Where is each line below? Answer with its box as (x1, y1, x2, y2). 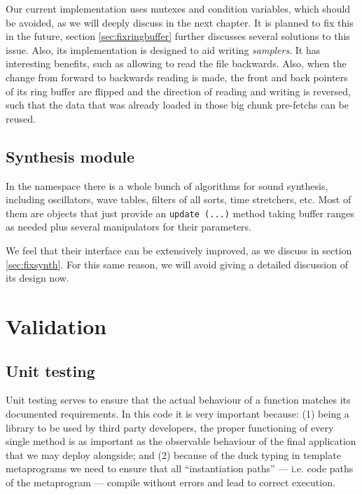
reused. (6, 111, 36, 125)
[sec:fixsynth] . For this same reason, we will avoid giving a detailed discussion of (6, 256, 348, 271)
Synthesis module (6, 145, 135, 167)
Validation (6, 311, 107, 340)
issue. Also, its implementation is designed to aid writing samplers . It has (6, 42, 321, 57)
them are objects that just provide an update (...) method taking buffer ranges (6, 205, 354, 220)
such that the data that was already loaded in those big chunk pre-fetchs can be (6, 97, 349, 112)
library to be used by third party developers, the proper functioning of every (6, 420, 334, 434)
